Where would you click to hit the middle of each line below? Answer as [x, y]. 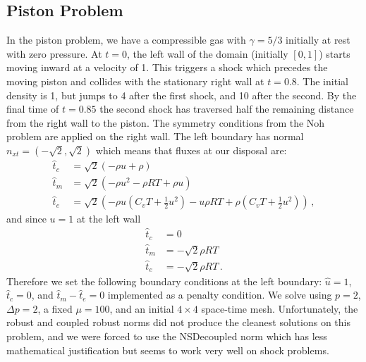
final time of [33, 109]
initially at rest [318, 40]
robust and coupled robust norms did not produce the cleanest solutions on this [179, 322]
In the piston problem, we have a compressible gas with [126, 40]
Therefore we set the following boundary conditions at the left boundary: [164, 281]
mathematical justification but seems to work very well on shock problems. [168, 350]
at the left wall [109, 219]
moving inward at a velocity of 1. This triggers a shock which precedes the [167, 67]
